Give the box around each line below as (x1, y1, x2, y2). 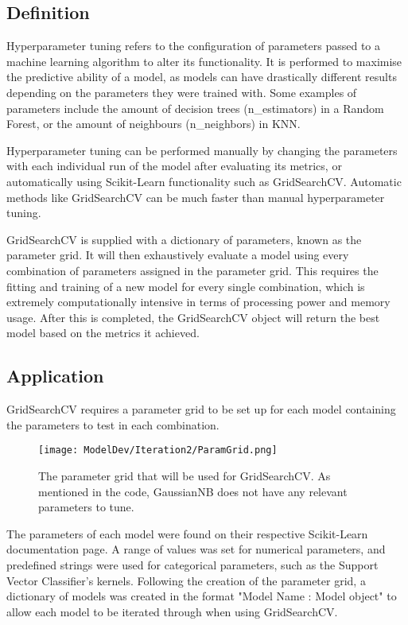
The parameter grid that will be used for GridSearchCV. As (38, 467, 331, 483)
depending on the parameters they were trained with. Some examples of (6, 83, 357, 100)
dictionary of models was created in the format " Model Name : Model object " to (6, 588, 397, 604)
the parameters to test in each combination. (6, 416, 220, 433)
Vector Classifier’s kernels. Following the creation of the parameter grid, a (6, 572, 366, 588)
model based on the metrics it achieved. (6, 324, 200, 341)
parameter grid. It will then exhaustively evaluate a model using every (6, 247, 349, 263)
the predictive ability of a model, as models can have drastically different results (6, 68, 397, 85)
